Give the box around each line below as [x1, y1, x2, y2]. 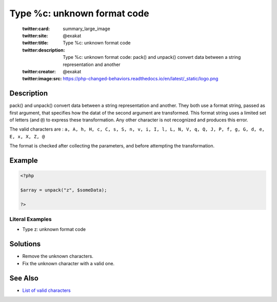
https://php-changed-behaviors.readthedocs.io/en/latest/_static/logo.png [63, 76, 219, 82]
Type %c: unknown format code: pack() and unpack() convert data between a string [63, 54, 241, 60]
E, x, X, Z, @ [9, 134, 45, 139]
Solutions [9, 240, 41, 248]
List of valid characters [22, 287, 71, 293]
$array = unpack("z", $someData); [20, 187, 107, 193]
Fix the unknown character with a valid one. [22, 260, 115, 266]
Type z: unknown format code [22, 226, 86, 232]
